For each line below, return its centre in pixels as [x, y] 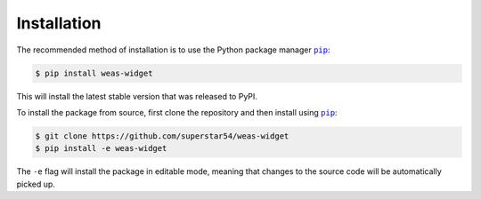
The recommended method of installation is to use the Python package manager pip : [173, 50]
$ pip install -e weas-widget [101, 148]
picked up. [36, 184]
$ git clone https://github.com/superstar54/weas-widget [162, 136]
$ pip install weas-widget [94, 73]
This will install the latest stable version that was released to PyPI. [137, 96]
